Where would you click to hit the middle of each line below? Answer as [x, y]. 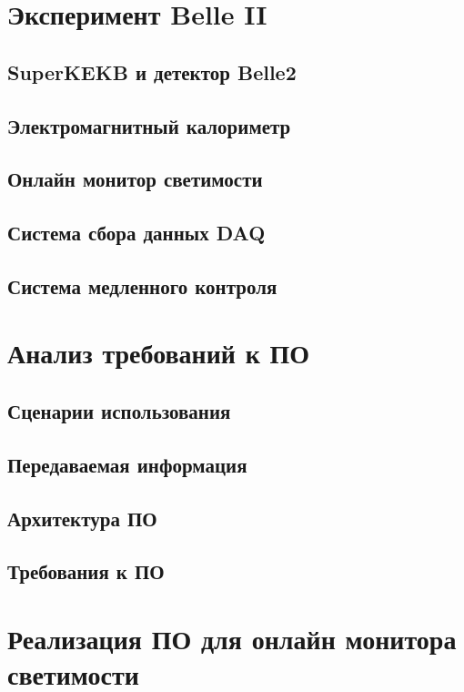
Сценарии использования [119, 411]
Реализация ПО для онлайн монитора [232, 638]
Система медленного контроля [142, 285]
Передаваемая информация [127, 464]
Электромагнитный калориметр [149, 125]
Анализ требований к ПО [159, 353]
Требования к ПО [86, 571]
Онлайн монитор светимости [135, 179]
